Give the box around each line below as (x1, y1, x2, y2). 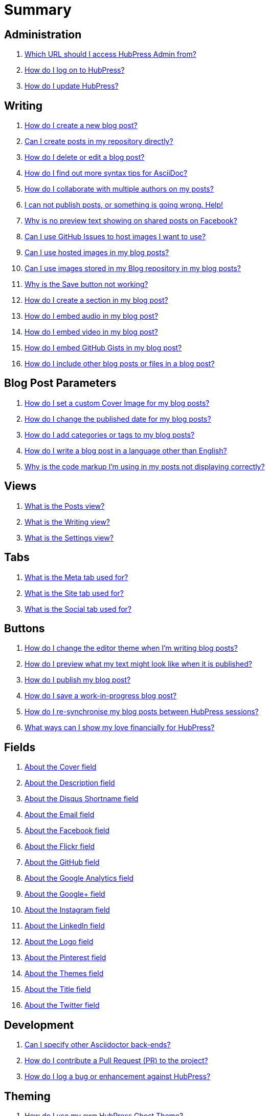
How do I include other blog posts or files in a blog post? (25, 359, 215, 368)
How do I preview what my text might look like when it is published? (25, 659, 252, 669)
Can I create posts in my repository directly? (25, 137, 173, 146)
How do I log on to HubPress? (25, 66, 125, 75)
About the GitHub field (25, 858, 100, 867)
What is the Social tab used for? (25, 604, 132, 613)
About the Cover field (25, 762, 97, 772)
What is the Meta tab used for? (25, 572, 128, 582)
